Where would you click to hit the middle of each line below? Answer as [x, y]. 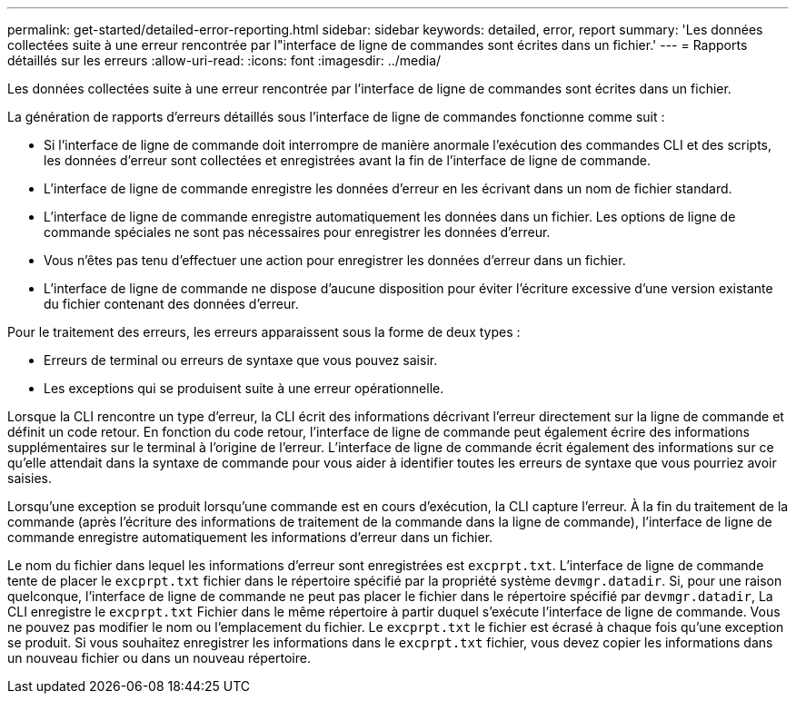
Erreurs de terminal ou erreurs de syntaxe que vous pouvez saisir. [241, 360]
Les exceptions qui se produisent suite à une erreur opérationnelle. [244, 388]
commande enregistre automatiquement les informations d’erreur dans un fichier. [250, 537]
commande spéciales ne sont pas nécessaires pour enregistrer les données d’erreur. [297, 232]
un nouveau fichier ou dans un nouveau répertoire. [159, 658]
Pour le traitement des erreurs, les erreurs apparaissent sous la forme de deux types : [264, 332]
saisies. [30, 478]
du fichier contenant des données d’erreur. [171, 304]
